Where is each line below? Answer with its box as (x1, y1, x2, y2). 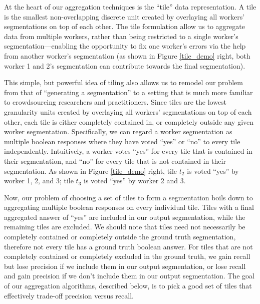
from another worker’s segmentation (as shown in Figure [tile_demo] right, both (4, 50, 250, 61)
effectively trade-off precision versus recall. (4, 290, 134, 300)
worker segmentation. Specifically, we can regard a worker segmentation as (4, 126, 232, 137)
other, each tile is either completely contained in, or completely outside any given (4, 116, 254, 127)
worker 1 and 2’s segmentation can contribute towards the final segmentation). (4, 60, 245, 71)
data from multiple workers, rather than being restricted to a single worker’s (4, 31, 238, 41)
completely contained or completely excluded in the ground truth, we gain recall (4, 251, 250, 261)
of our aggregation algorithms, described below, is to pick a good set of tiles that (4, 280, 252, 291)
